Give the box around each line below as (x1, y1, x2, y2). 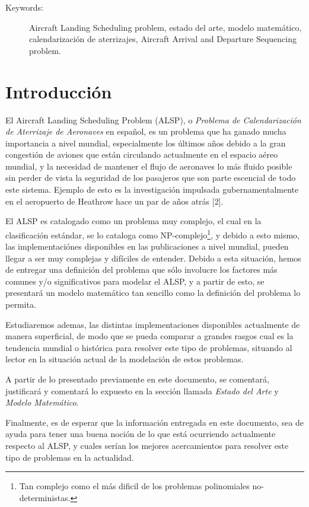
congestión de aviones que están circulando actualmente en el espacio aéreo (5, 148, 278, 161)
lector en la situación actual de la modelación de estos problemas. (5, 353, 244, 365)
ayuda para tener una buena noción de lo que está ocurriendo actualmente (5, 428, 276, 440)
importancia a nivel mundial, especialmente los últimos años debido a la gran (5, 136, 286, 149)
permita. (5, 298, 36, 311)
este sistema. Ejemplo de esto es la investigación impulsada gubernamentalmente (5, 183, 299, 196)
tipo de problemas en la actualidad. (5, 451, 134, 463)
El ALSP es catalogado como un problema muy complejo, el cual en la (5, 215, 262, 227)
